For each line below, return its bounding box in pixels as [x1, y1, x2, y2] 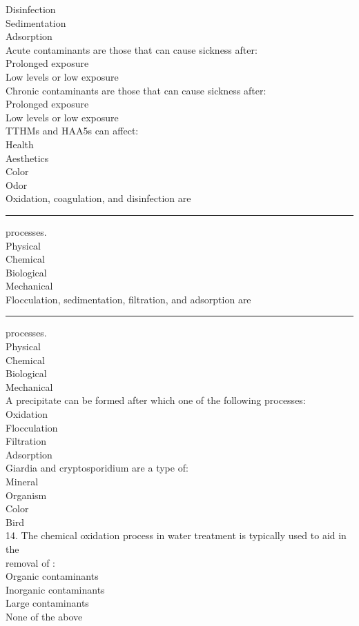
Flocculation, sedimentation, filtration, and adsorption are [6, 292, 251, 306]
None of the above [6, 609, 83, 623]
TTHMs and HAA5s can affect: [6, 123, 139, 138]
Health [6, 137, 34, 151]
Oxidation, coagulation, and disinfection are [6, 191, 191, 205]
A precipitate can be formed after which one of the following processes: [6, 393, 306, 407]
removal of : [6, 555, 55, 569]
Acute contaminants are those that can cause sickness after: [6, 42, 258, 57]
